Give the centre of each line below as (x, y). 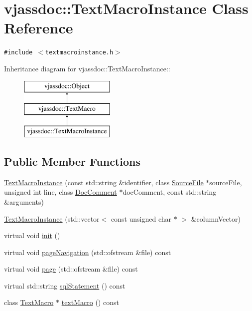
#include (18, 53)
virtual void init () (32, 235)
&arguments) (24, 201)
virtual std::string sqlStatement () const (65, 285)
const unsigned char (141, 218)
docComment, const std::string (170, 192)
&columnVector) (216, 218)
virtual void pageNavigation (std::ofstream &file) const (88, 252)
